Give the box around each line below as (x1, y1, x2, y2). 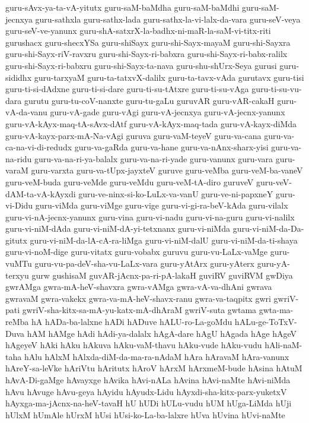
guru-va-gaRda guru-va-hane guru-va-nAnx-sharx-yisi (74, 141, 269, 153)
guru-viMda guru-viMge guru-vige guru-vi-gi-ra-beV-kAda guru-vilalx (35, 199, 288, 211)
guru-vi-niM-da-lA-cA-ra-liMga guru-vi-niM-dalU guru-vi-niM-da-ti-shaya (30, 233, 298, 246)
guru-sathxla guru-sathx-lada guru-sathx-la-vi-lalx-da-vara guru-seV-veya (35, 12, 301, 25)
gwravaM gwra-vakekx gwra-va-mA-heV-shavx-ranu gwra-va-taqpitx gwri (5, 292, 271, 304)
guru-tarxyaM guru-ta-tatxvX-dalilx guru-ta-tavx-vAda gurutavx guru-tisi (34, 71, 304, 83)
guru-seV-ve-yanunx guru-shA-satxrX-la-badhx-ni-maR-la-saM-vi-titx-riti (5, 24, 271, 37)
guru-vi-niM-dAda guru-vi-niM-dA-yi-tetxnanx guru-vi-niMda (5, 222, 230, 235)
